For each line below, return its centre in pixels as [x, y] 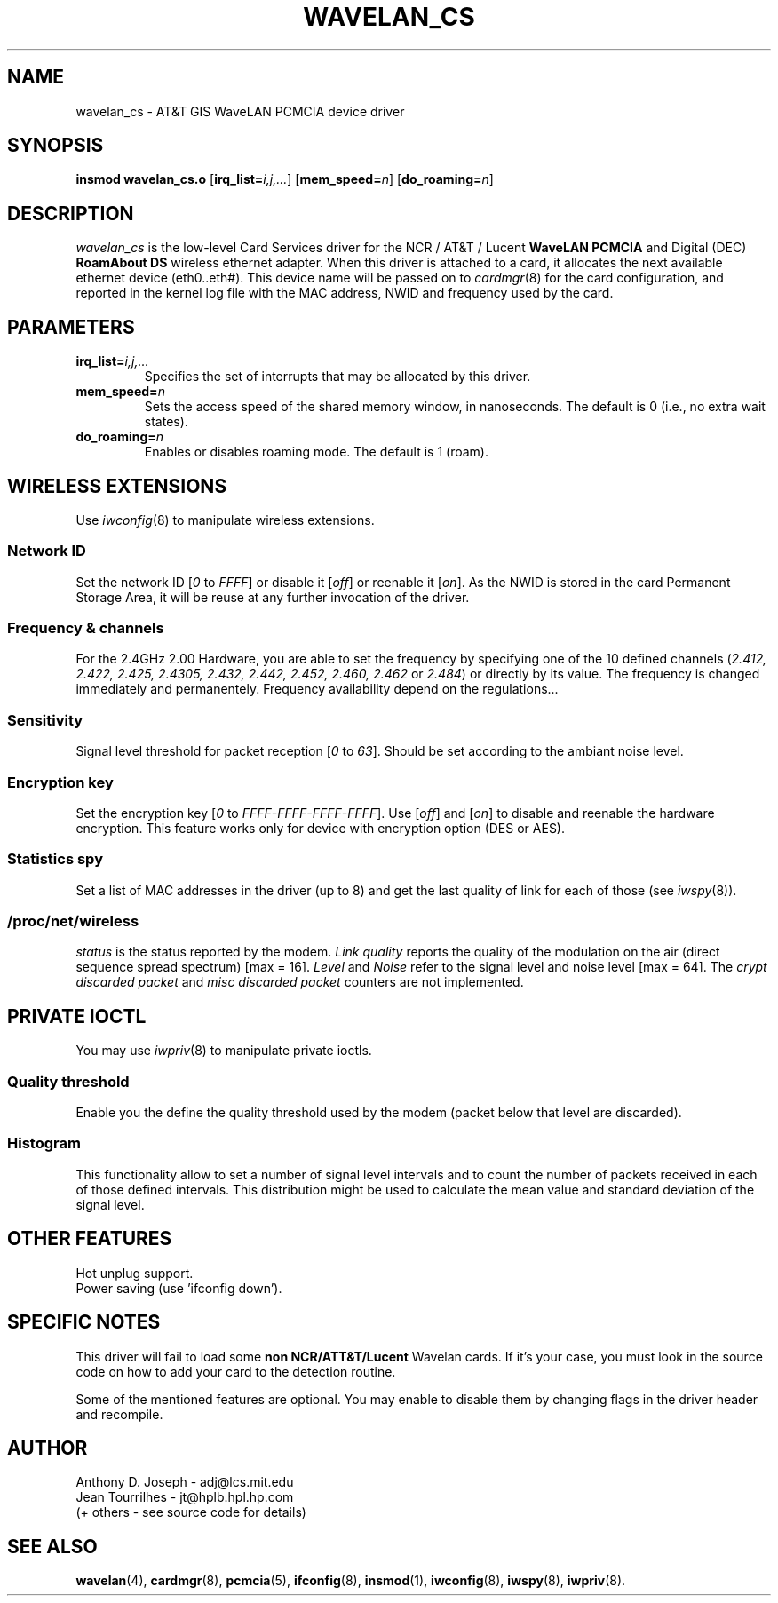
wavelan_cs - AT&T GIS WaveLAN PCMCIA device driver [240, 111]
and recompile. [119, 1414]
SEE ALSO [52, 1546]
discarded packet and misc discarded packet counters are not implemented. [300, 982]
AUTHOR [48, 1448]
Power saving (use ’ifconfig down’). [179, 1288]
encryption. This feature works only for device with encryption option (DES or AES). [321, 828]
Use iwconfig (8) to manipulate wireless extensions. [225, 520]
